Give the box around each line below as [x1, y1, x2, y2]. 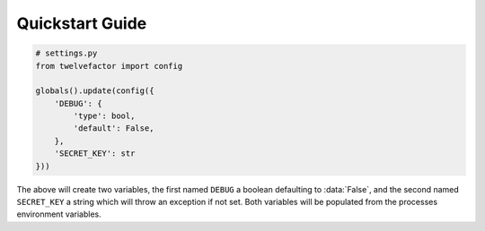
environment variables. [16, 209, 102, 219]
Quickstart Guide [16, 13, 147, 33]
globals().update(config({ [35, 86, 154, 96]
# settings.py [35, 48, 98, 58]
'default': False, [73, 124, 154, 133]
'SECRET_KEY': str [54, 149, 136, 158]
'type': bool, [73, 111, 136, 121]
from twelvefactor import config [35, 61, 183, 71]
